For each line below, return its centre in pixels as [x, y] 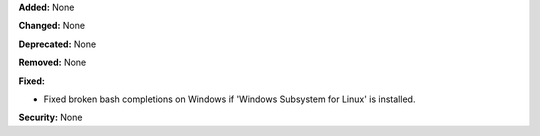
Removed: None [52, 62]
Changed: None [51, 26]
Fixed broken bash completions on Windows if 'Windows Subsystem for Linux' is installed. [229, 99]
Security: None [50, 117]
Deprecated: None [57, 44]
